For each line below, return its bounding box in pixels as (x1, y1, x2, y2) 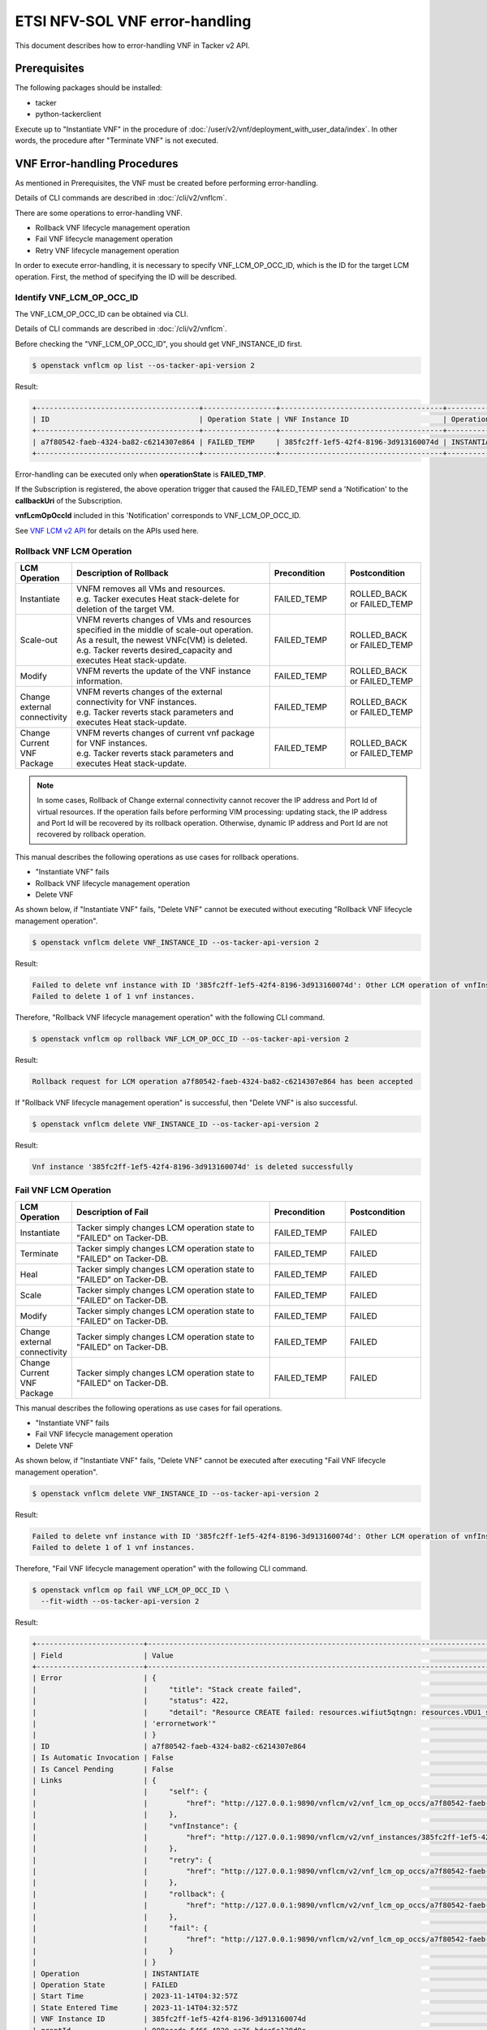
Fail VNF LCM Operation (15, 1185, 111, 1196)
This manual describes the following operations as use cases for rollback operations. (15, 852, 300, 862)
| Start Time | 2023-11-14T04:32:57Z (32, 1992, 239, 2001)
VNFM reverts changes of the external (75, 686, 223, 698)
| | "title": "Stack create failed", (32, 1685, 302, 1694)
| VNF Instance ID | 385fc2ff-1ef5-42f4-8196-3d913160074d (32, 2015, 307, 2024)
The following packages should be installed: (15, 83, 162, 93)
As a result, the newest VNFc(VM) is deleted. (75, 634, 248, 646)
